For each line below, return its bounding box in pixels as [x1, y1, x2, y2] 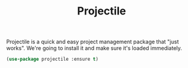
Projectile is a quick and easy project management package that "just [6, 38, 180, 46]
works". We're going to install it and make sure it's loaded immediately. [6, 45, 183, 52]
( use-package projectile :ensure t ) [6, 56, 99, 63]
